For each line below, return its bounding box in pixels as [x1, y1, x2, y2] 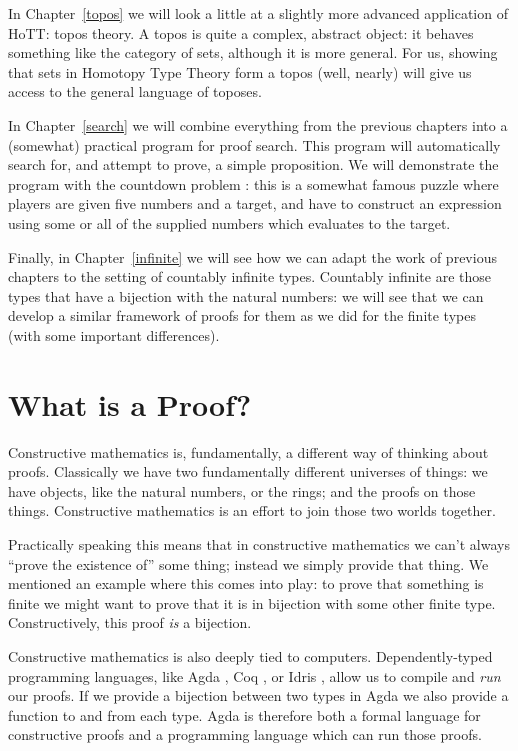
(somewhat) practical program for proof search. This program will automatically [8, 134, 501, 155]
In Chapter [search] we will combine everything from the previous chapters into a [8, 114, 508, 135]
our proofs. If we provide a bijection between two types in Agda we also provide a [8, 685, 509, 706]
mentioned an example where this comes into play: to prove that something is [8, 573, 484, 594]
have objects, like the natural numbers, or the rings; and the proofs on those [8, 480, 476, 501]
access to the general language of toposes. [8, 81, 262, 102]
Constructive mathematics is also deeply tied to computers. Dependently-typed [8, 645, 493, 666]
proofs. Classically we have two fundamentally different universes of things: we [8, 461, 488, 482]
